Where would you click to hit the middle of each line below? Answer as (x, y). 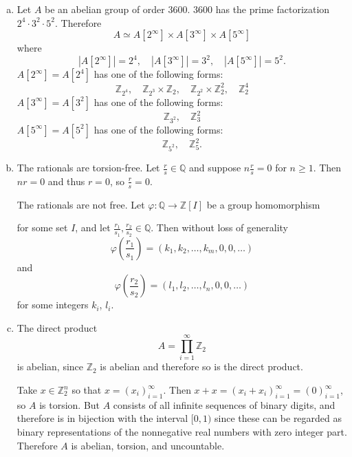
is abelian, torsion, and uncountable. (148, 445)
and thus (66, 181)
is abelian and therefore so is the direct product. (201, 366)
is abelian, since (50, 366)
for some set (42, 227)
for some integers (53, 305)
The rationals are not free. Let (81, 204)
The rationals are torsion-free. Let (88, 168)
